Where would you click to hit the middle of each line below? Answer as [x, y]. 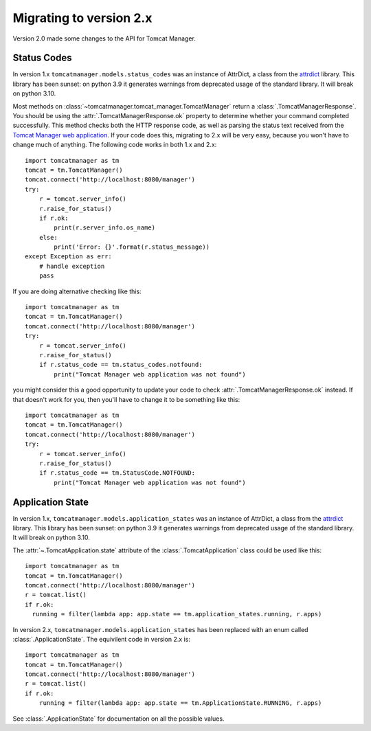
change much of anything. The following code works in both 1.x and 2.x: [115, 145]
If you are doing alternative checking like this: [77, 291]
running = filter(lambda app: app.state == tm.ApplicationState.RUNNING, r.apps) [180, 703]
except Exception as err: [69, 257]
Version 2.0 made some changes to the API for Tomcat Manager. [104, 38]
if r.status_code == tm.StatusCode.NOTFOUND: [117, 473]
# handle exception [72, 266]
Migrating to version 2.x [82, 18]
